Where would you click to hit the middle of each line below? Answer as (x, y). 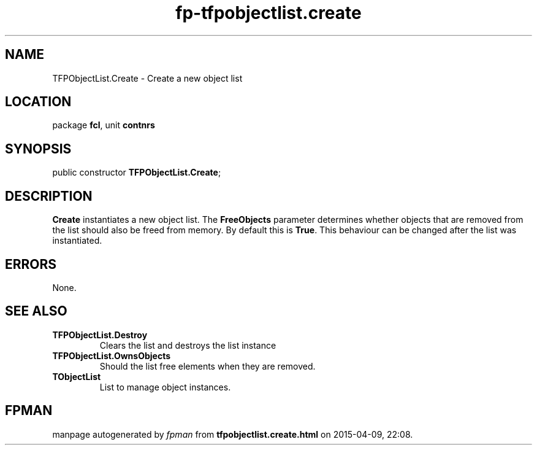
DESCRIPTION (49, 196)
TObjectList (77, 376)
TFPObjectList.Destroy (100, 335)
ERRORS (31, 264)
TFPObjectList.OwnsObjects (111, 355)
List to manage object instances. (165, 387)
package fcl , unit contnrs (104, 125)
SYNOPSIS (38, 149)
